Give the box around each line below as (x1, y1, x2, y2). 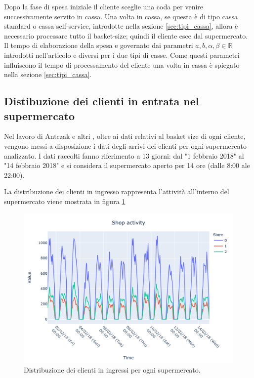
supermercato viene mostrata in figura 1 (4, 196, 126, 206)
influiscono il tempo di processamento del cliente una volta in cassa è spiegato (4, 59, 240, 70)
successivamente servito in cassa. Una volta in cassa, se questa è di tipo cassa (4, 11, 238, 21)
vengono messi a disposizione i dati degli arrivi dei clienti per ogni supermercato (4, 140, 247, 151)
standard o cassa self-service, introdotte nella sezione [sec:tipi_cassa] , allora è (4, 21, 238, 31)
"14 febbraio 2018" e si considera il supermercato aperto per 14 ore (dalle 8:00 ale (4, 160, 250, 170)
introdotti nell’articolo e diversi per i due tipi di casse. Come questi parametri (4, 49, 240, 60)
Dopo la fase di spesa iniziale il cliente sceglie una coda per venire (4, 1, 204, 11)
